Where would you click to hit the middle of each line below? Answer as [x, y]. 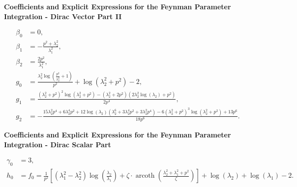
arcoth [145, 176]
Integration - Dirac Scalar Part [58, 144]
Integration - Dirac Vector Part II [63, 16]
